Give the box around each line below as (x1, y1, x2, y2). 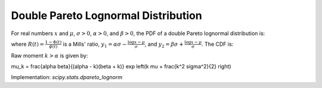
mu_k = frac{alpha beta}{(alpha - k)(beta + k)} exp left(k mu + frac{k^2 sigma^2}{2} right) (11, 63, 232, 70)
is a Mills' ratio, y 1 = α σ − (63, 40, 127, 49)
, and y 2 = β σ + (144, 40, 184, 49)
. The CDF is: (202, 40, 234, 48)
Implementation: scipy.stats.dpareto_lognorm (11, 74, 123, 81)
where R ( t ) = (11, 40, 45, 48)
